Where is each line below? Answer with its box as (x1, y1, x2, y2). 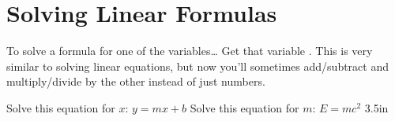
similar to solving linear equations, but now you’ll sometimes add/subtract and (6, 57, 389, 74)
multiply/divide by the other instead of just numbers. (6, 73, 265, 90)
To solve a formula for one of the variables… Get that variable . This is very (6, 42, 373, 59)
